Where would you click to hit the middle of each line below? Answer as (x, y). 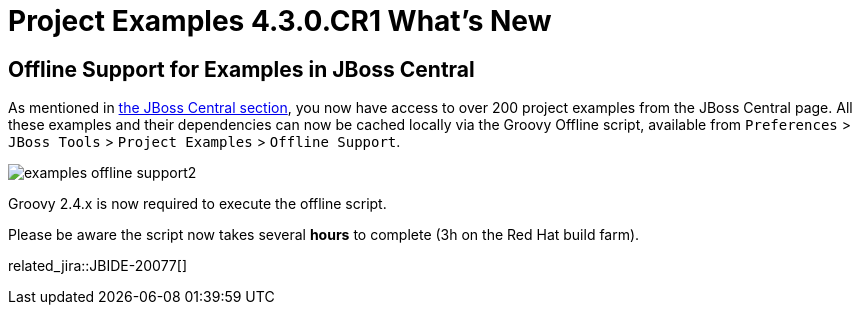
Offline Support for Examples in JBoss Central (241, 69)
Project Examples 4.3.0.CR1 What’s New (280, 21)
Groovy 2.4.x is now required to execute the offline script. (197, 204)
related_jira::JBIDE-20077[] (97, 266)
